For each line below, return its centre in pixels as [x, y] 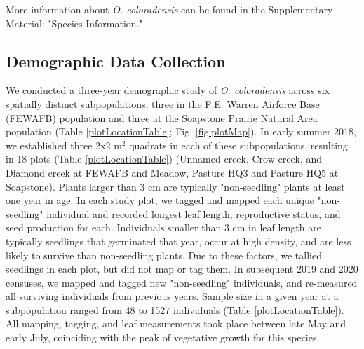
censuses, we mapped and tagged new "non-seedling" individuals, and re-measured [182, 282]
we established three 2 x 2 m [64, 145]
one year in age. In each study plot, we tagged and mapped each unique [160, 200]
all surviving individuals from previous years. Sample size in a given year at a [172, 296]
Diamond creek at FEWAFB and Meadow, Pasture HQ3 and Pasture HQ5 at [172, 172]
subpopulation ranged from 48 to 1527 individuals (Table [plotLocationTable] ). [175, 309]
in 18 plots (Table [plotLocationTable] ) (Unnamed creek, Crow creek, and [164, 159]
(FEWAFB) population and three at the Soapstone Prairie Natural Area [162, 117]
